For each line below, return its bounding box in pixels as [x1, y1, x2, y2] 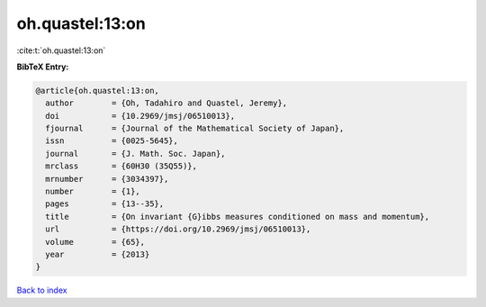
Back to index [16, 284, 67, 296]
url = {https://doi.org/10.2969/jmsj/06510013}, [45, 224, 311, 234]
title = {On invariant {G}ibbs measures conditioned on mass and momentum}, [45, 212, 430, 221]
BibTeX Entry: [16, 61, 69, 72]
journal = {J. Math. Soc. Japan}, [45, 149, 226, 158]
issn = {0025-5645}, [45, 136, 179, 146]
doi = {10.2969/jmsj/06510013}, [45, 111, 236, 121]
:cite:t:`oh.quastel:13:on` [16, 45, 106, 56]
